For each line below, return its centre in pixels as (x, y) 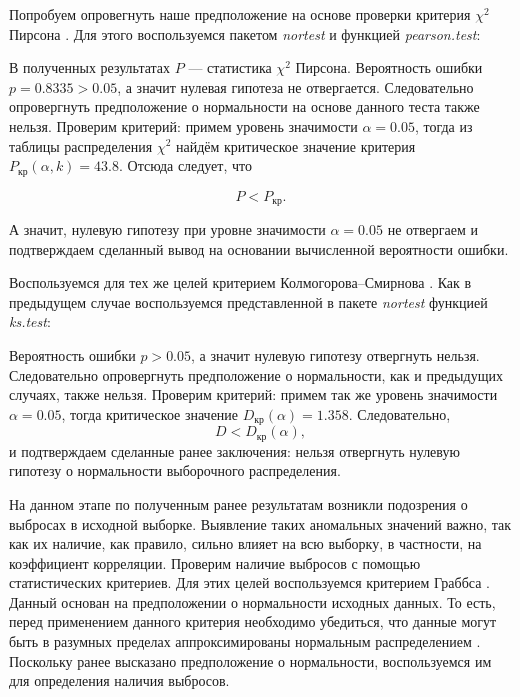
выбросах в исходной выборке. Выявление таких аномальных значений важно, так (260, 523)
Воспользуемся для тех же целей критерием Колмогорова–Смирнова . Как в (240, 282)
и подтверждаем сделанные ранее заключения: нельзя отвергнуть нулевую (234, 450)
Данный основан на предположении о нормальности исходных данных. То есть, (252, 601)
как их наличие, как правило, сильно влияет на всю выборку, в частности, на (245, 543)
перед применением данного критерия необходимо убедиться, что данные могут (253, 621)
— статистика (230, 67)
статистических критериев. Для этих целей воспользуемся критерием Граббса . (249, 582)
